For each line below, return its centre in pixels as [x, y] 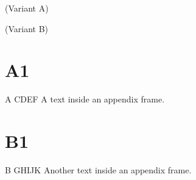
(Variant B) [27, 28]
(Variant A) [27, 8]
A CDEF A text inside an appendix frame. [85, 99]
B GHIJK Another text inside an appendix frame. [98, 170]
